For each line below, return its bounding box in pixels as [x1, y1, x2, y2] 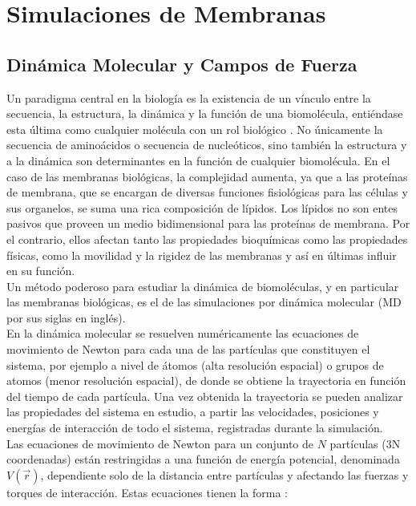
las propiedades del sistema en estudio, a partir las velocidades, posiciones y [6, 403, 379, 420]
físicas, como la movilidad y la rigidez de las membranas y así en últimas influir [6, 246, 397, 263]
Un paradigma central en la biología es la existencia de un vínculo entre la [6, 89, 371, 106]
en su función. [6, 262, 75, 279]
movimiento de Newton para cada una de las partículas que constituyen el [6, 341, 370, 358]
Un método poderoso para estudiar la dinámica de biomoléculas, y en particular [6, 277, 399, 294]
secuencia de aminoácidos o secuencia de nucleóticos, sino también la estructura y [6, 136, 407, 153]
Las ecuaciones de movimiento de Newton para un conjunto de [6, 435, 314, 451]
